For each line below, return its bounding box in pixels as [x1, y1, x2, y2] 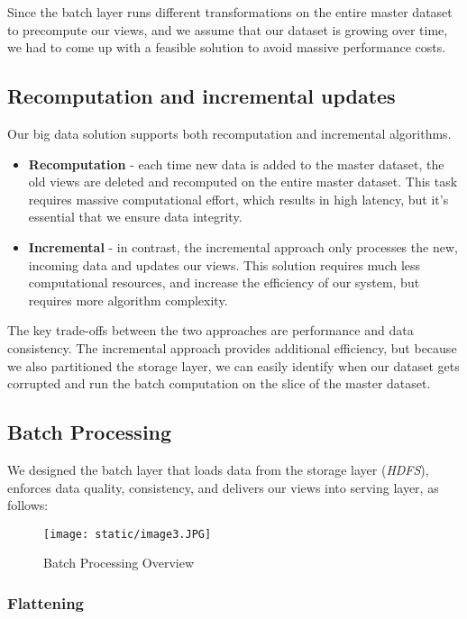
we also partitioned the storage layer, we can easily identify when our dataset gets [7, 356, 460, 375]
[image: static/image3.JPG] [43, 527, 212, 541]
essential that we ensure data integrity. [28, 207, 243, 226]
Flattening [7, 591, 84, 614]
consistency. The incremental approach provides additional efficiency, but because [7, 338, 457, 357]
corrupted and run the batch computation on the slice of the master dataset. [7, 374, 431, 393]
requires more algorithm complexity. [28, 290, 228, 309]
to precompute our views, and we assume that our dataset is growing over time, [7, 20, 448, 39]
